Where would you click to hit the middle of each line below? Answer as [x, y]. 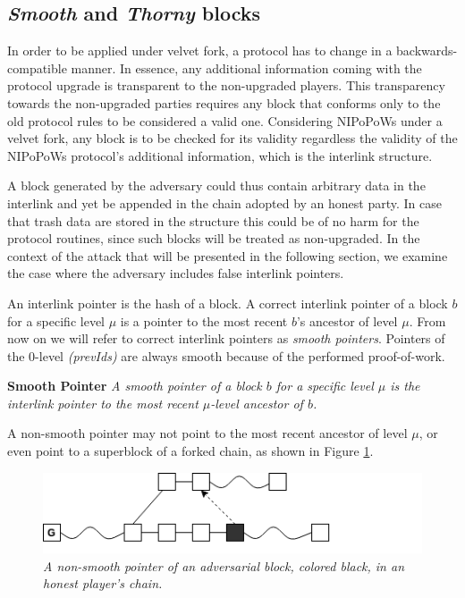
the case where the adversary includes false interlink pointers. [176, 273]
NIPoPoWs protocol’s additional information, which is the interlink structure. [220, 155]
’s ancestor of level [347, 320]
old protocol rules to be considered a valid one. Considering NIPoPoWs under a [225, 120]
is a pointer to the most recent [204, 320]
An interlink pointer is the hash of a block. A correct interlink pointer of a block [228, 303]
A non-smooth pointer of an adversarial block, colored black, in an [224, 565]
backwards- [427, 51]
